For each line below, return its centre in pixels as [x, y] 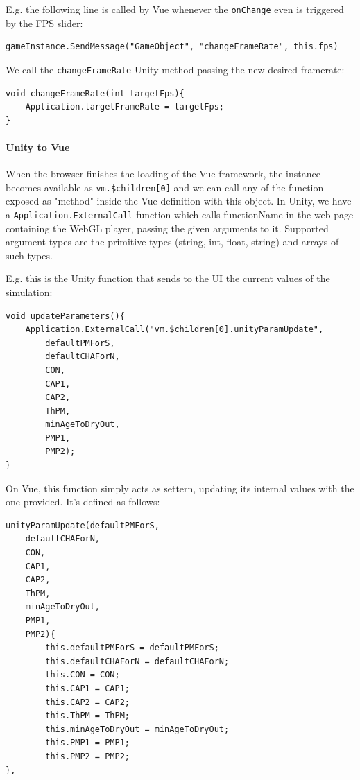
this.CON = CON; [83, 675]
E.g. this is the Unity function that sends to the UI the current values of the [168, 278]
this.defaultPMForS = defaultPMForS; [132, 648]
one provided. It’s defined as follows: [83, 502]
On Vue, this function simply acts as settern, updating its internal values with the [180, 488]
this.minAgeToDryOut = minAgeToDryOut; [137, 729]
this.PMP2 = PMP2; [87, 756]
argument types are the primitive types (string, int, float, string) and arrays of [172, 242]
